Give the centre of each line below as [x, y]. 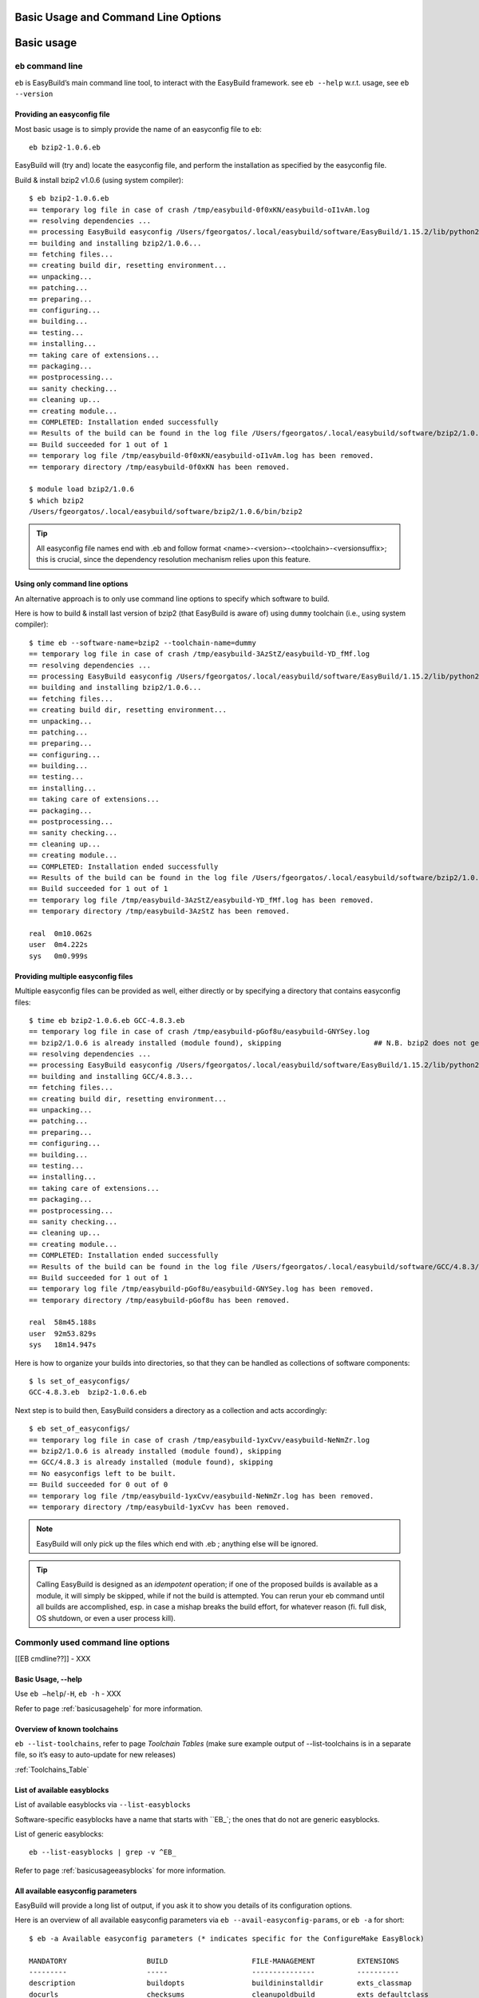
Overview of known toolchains [67, 1729]
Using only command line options [71, 584]
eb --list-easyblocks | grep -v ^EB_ [103, 1853]
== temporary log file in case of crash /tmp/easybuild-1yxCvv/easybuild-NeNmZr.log [200, 1440]
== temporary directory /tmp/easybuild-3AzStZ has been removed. [160, 911]
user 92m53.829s [63, 1333]
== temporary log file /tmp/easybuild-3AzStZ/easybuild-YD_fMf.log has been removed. [202, 900]
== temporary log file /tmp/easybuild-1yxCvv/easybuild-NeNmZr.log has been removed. [202, 1496]
